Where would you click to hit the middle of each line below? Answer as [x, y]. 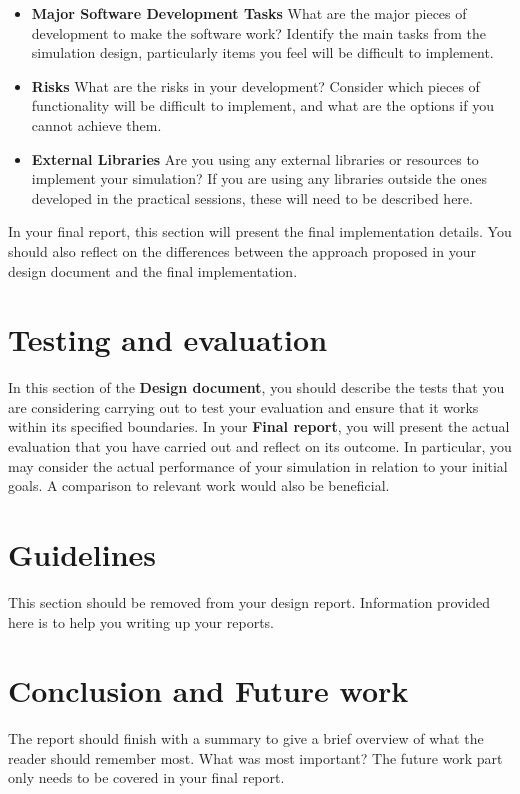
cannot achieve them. [96, 124]
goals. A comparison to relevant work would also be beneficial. [199, 485]
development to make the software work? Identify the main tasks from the [258, 32]
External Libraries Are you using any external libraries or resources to [255, 158]
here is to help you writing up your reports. [141, 621]
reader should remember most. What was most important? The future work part [255, 757]
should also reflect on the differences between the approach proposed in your [242, 250]
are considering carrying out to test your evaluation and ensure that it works [243, 406]
